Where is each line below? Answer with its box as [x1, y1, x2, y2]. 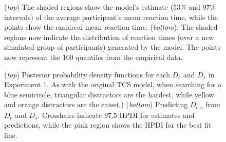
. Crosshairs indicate [37, 109, 102, 120]
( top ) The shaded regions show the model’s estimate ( [4, 2, 173, 12]
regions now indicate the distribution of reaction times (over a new [4, 31, 214, 42]
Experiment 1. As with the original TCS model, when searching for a [4, 79, 222, 90]
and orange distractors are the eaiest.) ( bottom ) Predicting [4, 99, 188, 110]
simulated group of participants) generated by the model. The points [4, 42, 221, 52]
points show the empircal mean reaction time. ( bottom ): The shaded [4, 22, 218, 32]
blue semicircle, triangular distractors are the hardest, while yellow [4, 89, 214, 99]
